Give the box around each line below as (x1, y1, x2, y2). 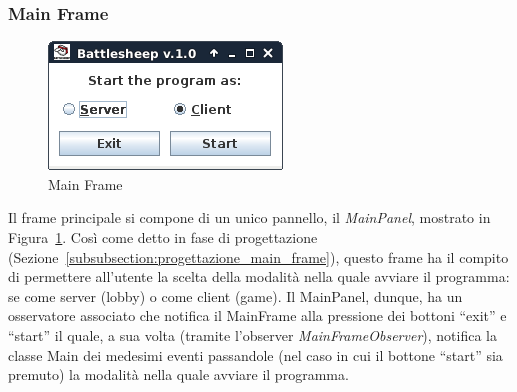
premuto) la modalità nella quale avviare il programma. (8, 364, 349, 385)
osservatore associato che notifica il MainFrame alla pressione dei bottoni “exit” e (8, 305, 507, 326)
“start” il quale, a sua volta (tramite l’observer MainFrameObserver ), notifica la (8, 324, 498, 345)
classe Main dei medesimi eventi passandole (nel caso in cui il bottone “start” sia (8, 344, 503, 365)
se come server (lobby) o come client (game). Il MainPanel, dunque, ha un (8, 285, 463, 306)
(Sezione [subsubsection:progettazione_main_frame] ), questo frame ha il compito (8, 246, 509, 267)
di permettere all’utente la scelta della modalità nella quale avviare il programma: (8, 266, 510, 287)
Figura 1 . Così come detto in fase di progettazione (8, 227, 318, 247)
